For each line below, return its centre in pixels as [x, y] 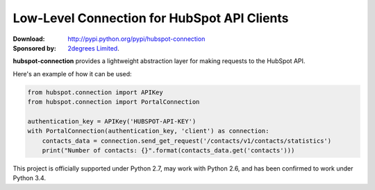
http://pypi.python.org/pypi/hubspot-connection [136, 39]
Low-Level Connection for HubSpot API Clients [151, 18]
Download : [29, 39]
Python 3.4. [30, 178]
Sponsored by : [35, 48]
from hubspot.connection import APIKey [95, 92]
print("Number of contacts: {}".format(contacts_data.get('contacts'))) [168, 150]
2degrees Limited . [93, 48]
